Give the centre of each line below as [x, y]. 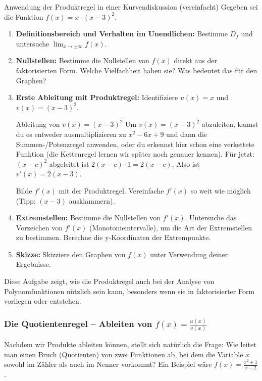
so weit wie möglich [221, 190]
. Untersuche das [211, 218]
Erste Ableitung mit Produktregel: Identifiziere [97, 97]
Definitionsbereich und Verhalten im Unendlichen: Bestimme [122, 34]
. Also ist [186, 163]
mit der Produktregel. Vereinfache [111, 190]
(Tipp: [26, 200]
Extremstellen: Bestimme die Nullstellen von [88, 218]
